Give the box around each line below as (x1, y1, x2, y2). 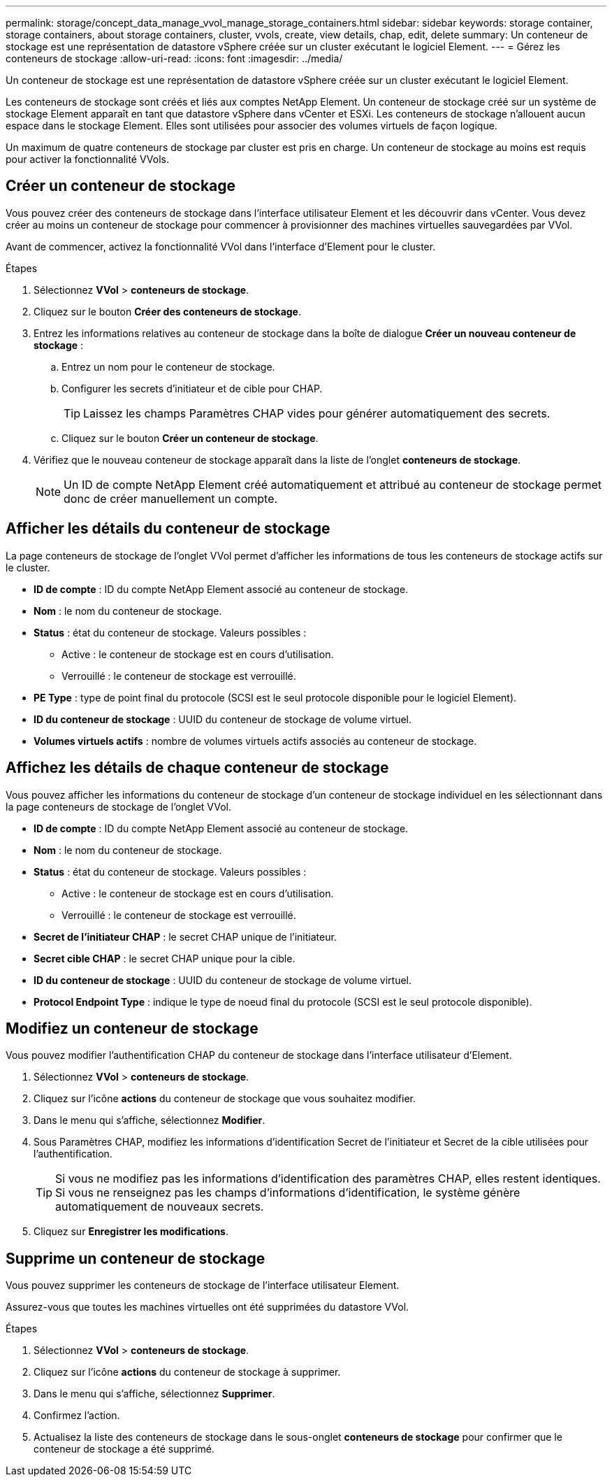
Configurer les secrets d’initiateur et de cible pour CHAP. (61, 382, 323, 394)
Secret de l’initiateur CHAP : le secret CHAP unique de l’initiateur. (34, 930, 337, 943)
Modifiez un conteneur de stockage (6, 1019, 258, 1037)
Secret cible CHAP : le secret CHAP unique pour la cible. (34, 952, 296, 964)
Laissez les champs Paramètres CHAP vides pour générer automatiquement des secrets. (83, 406, 551, 420)
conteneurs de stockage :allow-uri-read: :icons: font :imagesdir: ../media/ (6, 52, 343, 64)
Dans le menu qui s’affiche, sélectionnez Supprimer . (34, 1388, 275, 1400)
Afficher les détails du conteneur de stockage (6, 520, 330, 538)
